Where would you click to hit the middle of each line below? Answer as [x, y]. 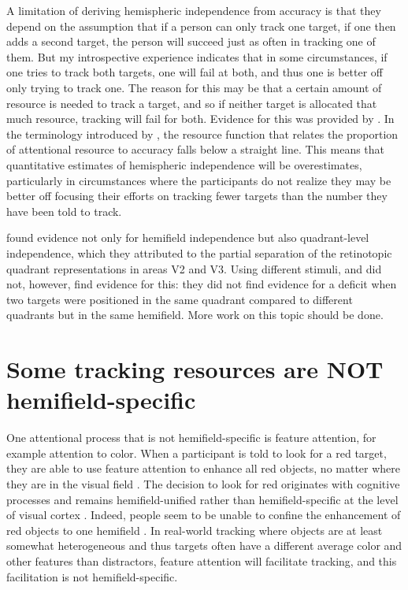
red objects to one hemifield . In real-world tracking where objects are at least [195, 530]
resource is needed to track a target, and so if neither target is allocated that [192, 103]
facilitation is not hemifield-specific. [92, 576]
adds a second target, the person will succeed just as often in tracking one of [191, 41]
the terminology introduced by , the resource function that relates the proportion [202, 134]
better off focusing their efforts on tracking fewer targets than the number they [197, 196]
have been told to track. [64, 211]
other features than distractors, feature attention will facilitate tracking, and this [202, 560]
